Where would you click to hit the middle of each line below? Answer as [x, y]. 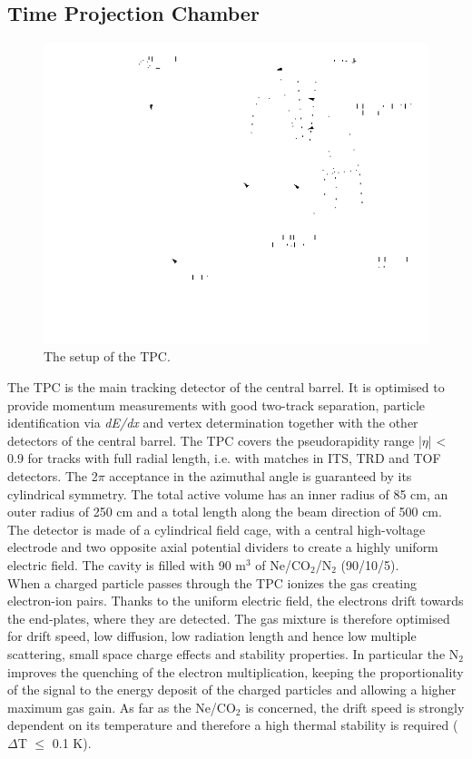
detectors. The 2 [53, 476]
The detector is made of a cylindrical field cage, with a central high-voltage [216, 529]
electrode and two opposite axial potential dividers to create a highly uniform [223, 547]
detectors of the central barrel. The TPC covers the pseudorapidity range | [215, 440]
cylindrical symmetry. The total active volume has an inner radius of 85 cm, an [228, 493]
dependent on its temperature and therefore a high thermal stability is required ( [233, 725]
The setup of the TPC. [107, 356]
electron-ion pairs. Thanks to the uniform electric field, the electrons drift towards [236, 601]
